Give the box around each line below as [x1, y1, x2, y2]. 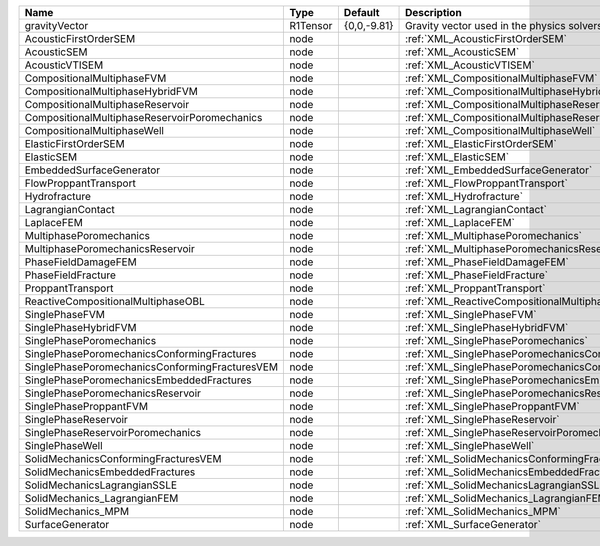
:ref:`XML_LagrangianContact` [405, 203, 547, 216]
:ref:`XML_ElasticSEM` [405, 150, 510, 164]
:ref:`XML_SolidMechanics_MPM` [405, 505, 562, 518]
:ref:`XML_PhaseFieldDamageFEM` [405, 255, 569, 269]
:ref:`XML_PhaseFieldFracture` [405, 268, 549, 282]
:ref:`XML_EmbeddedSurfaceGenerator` [405, 163, 593, 177]
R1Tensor [289, 19, 333, 32]
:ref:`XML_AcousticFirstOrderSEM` [405, 32, 567, 45]
